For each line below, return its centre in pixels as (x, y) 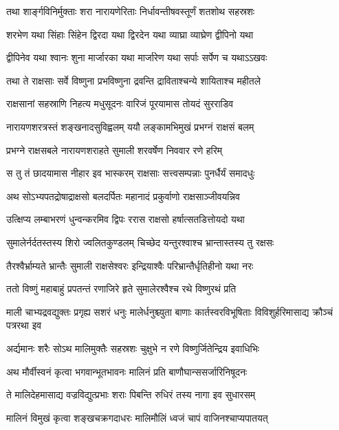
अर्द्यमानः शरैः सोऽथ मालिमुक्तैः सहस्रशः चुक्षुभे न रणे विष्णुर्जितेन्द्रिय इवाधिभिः (133, 348)
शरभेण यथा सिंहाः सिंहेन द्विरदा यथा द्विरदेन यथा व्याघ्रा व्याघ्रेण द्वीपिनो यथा (130, 34)
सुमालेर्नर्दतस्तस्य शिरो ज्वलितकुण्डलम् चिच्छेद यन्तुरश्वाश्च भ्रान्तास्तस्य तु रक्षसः (140, 242)
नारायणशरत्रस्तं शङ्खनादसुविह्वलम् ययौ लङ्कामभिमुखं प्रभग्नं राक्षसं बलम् (130, 126)
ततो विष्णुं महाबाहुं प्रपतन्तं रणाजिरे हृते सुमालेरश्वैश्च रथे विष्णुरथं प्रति (121, 289)
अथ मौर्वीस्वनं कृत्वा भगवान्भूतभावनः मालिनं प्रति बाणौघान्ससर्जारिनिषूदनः (127, 371)
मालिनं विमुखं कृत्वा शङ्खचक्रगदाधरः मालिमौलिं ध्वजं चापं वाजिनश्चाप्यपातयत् (137, 417)
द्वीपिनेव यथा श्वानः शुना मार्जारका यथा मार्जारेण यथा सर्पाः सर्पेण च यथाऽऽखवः (137, 57)
